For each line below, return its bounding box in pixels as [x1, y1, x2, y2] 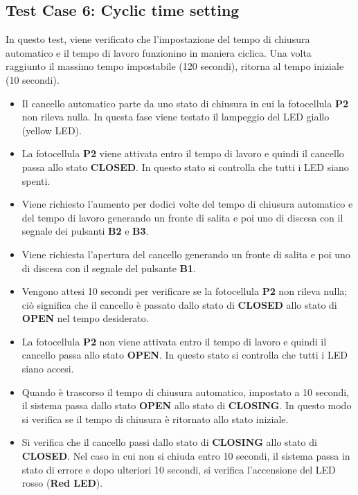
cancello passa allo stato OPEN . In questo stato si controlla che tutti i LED [21, 348, 348, 362]
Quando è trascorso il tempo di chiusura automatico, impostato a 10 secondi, [21, 384, 350, 399]
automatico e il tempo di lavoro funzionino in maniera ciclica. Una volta [6, 45, 312, 60]
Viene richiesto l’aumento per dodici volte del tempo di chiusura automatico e [21, 197, 353, 211]
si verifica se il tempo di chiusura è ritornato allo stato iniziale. [21, 411, 289, 426]
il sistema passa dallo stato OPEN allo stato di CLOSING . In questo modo [21, 398, 352, 413]
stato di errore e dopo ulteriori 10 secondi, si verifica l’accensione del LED [21, 462, 336, 476]
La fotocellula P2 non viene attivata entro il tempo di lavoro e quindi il [21, 334, 327, 348]
